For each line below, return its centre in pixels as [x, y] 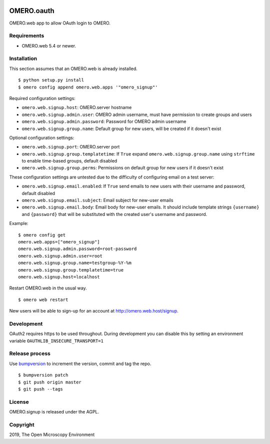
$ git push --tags [41, 389]
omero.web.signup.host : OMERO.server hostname [77, 107]
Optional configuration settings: [42, 137]
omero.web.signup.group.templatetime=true [71, 270]
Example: [19, 223]
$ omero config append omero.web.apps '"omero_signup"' [88, 87]
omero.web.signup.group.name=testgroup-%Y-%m [75, 263]
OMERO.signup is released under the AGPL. [54, 412]
